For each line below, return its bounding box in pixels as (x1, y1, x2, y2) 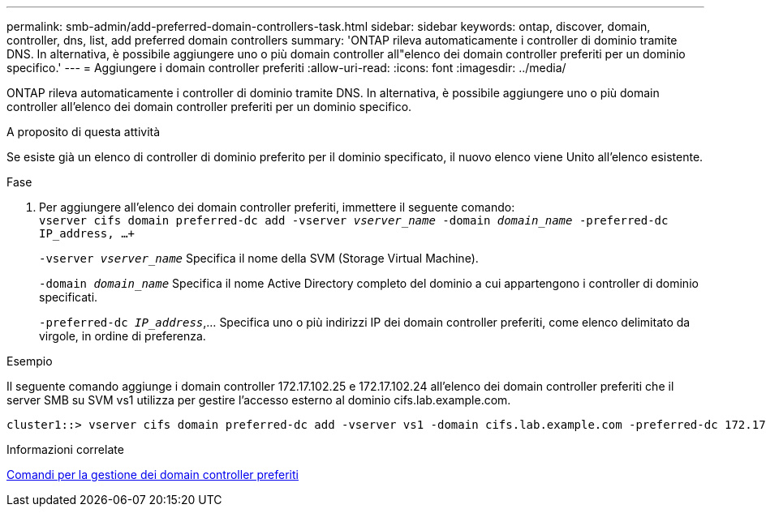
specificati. (39, 290, 98, 304)
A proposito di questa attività (6, 125, 161, 139)
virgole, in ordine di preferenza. (39, 329, 206, 343)
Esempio (6, 354, 53, 368)
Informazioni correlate (6, 442, 124, 456)
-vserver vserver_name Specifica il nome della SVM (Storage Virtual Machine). (39, 251, 479, 265)
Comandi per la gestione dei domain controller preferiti (6, 468, 299, 481)
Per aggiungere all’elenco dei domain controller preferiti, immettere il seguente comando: (39, 200, 515, 214)
